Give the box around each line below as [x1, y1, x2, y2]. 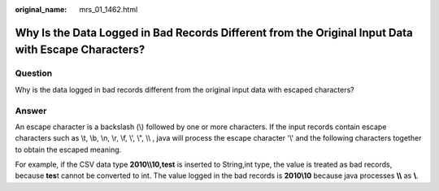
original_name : [15, 5, 67, 14]
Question [15, 67, 53, 79]
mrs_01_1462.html [79, 5, 138, 14]
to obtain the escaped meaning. [15, 145, 122, 154]
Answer [15, 105, 47, 116]
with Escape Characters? [15, 43, 146, 57]
